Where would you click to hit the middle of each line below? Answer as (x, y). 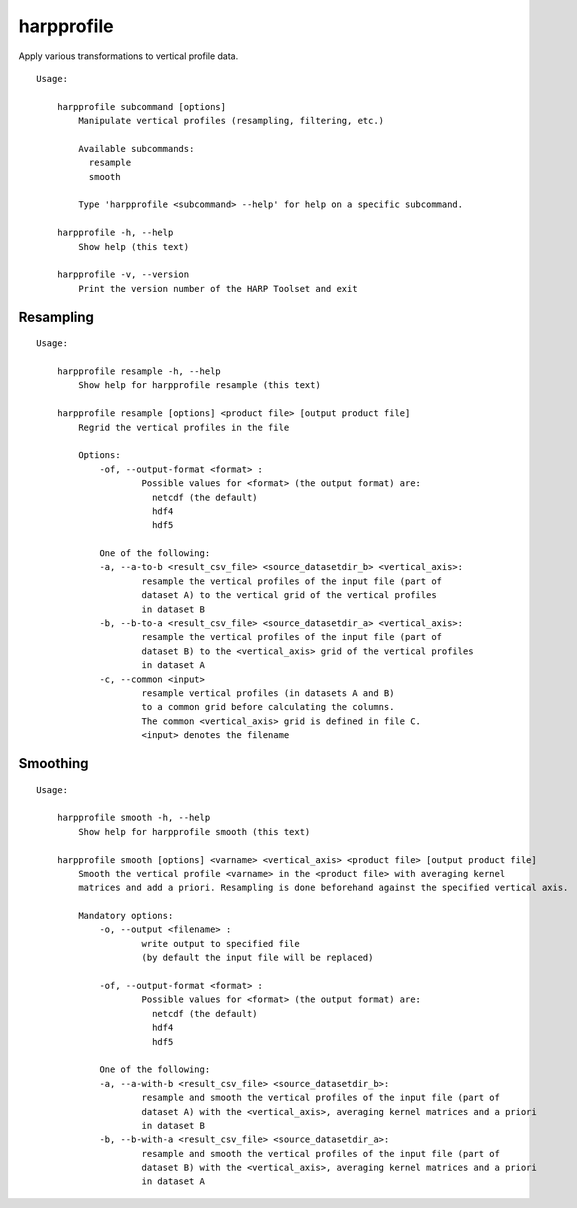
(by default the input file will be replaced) (257, 958)
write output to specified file (220, 943)
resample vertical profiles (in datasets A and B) (268, 693)
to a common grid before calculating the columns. (268, 707)
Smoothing (53, 763)
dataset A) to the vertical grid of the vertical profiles (289, 595)
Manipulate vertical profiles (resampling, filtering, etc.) (231, 121)
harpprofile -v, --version (123, 274)
